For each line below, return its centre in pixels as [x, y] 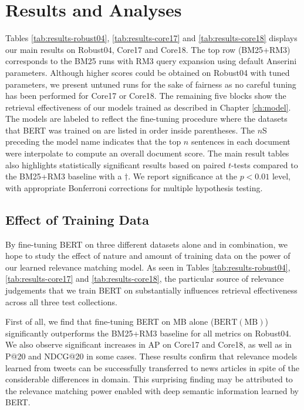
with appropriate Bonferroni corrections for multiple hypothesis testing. [134, 187]
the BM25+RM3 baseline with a [64, 176]
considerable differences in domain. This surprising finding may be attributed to [149, 379]
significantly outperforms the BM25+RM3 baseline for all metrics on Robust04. [148, 333]
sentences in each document [241, 141]
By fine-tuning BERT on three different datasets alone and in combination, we [146, 244]
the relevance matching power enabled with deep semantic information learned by [152, 390]
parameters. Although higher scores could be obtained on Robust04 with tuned [148, 72]
